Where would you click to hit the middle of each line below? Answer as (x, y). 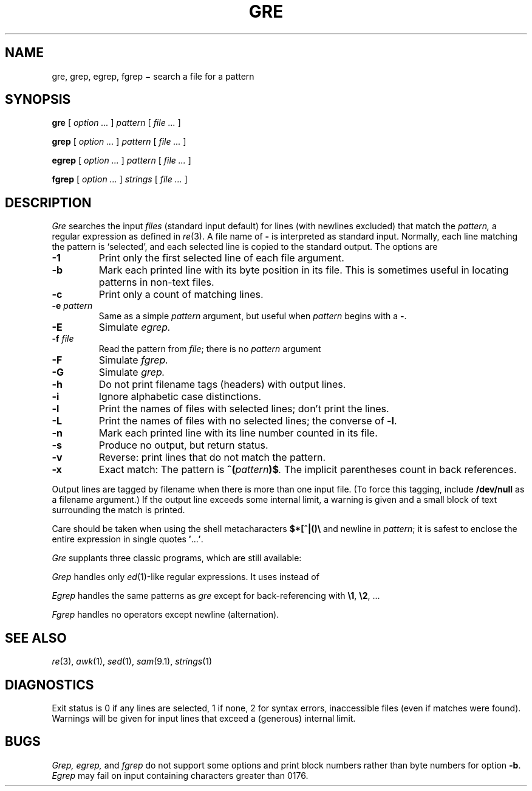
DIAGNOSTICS (49, 685)
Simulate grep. (132, 372)
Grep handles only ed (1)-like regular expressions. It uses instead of (186, 577)
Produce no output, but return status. (183, 445)
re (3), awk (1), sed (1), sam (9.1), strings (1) (132, 661)
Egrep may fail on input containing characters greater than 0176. (180, 775)
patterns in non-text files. (156, 282)
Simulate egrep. (135, 327)
